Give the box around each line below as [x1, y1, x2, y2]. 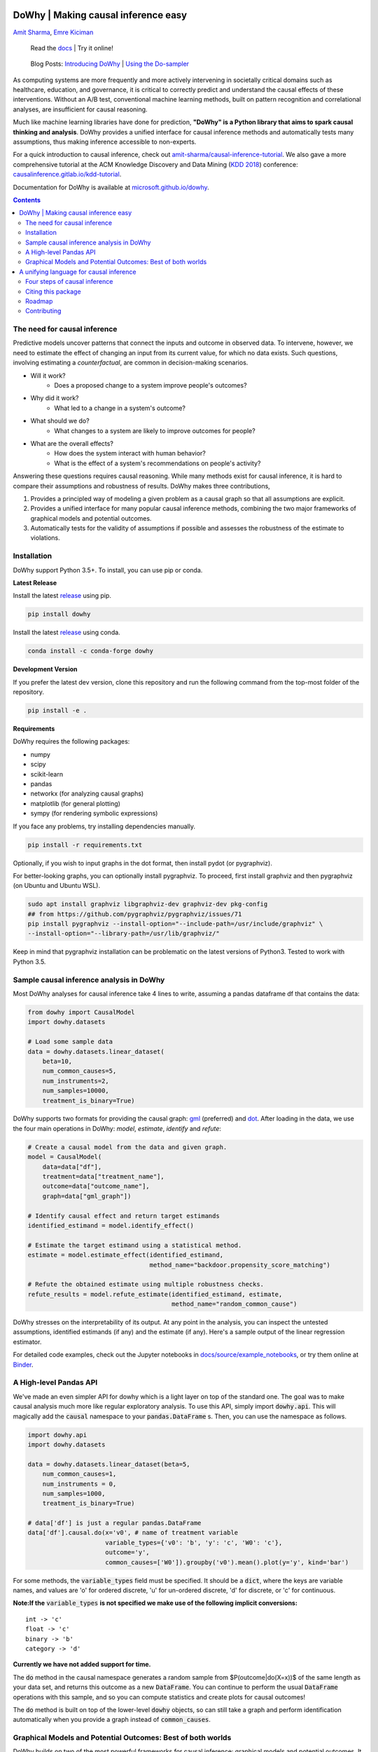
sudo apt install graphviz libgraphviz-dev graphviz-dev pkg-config [27, 901, 268, 908]
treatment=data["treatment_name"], [42, 1172, 164, 1181]
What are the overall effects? [30, 439, 113, 448]
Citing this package [25, 287, 81, 296]
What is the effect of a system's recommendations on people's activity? [54, 459, 261, 467]
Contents [13, 196, 41, 204]
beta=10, [42, 1057, 73, 1065]
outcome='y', [105, 1549, 150, 1556]
